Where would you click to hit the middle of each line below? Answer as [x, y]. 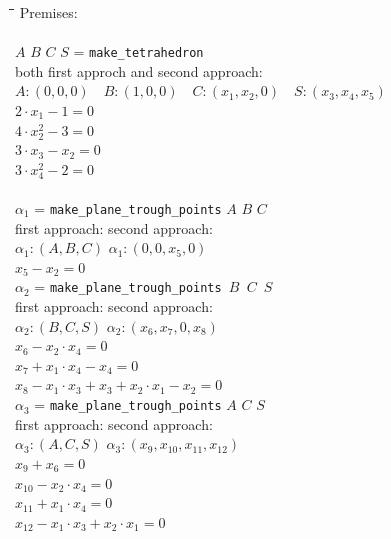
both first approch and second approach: [139, 70]
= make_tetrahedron [138, 51]
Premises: [48, 12]
